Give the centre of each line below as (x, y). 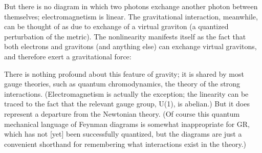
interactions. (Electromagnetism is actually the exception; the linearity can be (126, 93)
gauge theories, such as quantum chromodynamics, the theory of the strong (122, 84)
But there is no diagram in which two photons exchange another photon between (131, 6)
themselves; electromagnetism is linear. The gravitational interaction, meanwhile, (131, 16)
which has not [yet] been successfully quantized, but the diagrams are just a (123, 134)
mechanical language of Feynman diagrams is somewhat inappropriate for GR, (127, 124)
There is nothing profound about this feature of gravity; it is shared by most (124, 73)
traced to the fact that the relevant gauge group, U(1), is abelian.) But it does (127, 104)
